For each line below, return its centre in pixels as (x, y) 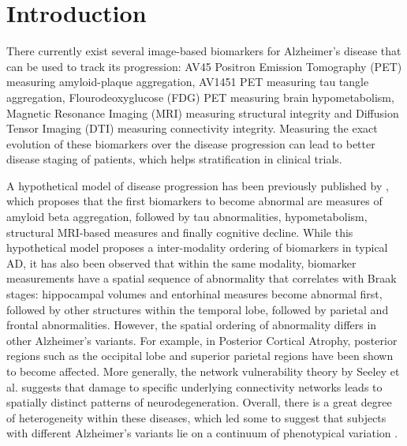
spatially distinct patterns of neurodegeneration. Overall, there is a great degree (199, 402)
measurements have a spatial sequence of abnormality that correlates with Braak (202, 278)
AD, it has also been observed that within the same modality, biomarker (181, 262)
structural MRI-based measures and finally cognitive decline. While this (180, 232)
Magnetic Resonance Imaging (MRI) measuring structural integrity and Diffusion (203, 112)
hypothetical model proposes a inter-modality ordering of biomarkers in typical (197, 247)
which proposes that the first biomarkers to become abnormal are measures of (194, 201)
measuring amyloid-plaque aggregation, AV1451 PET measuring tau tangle (188, 82)
